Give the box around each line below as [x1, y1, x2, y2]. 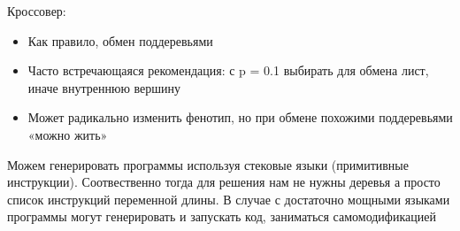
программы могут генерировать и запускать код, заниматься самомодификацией [7, 207, 436, 226]
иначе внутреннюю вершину [27, 78, 181, 96]
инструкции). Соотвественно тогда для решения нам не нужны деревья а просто [7, 173, 441, 191]
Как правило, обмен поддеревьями [27, 31, 213, 50]
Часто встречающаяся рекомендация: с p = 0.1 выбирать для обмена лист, [27, 61, 429, 80]
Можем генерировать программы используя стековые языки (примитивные [7, 155, 409, 173]
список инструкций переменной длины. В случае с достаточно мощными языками [7, 189, 450, 208]
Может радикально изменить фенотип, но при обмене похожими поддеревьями [27, 108, 453, 127]
